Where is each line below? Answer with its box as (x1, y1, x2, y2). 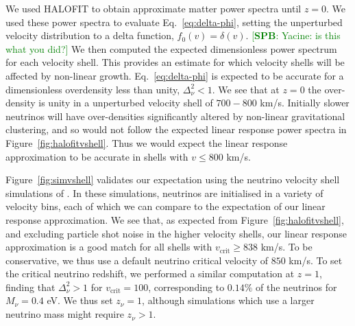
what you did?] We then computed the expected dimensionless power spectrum (5, 41, 337, 56)
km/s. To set (289, 253, 343, 267)
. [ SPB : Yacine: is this (245, 28, 341, 43)
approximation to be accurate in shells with (5, 149, 188, 163)
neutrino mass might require (5, 307, 124, 321)
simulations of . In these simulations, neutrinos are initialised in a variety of (5, 185, 323, 200)
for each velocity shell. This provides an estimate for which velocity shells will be (5, 55, 345, 69)
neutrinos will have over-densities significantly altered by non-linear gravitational (5, 108, 345, 123)
